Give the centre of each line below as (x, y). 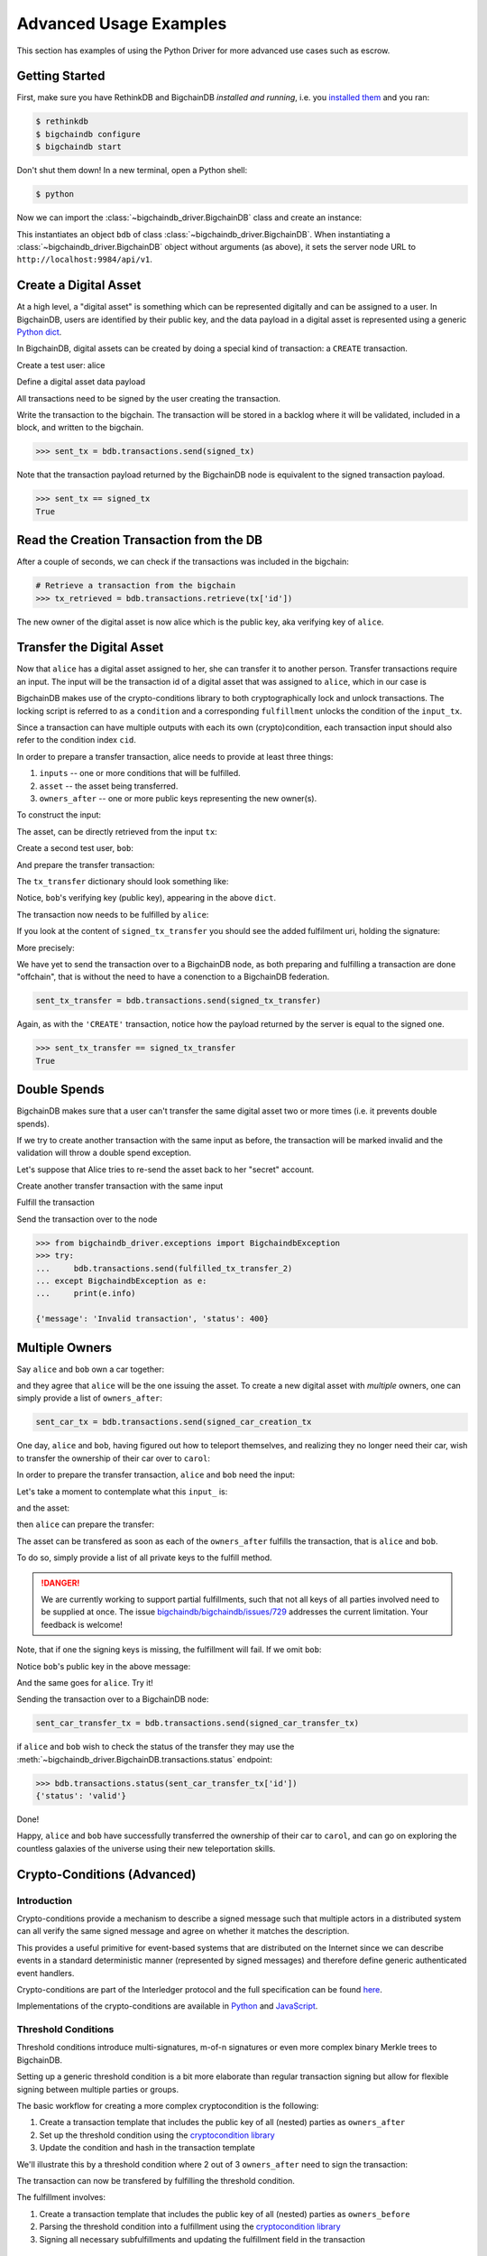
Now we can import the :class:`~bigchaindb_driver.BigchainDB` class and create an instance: (189, 217)
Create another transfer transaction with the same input (120, 1186)
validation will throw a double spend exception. (104, 1153)
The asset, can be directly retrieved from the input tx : (117, 831)
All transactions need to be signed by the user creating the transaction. (149, 398)
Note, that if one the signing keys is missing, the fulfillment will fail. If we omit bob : (169, 1650)
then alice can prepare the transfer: (86, 1524)
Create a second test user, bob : (75, 848)
